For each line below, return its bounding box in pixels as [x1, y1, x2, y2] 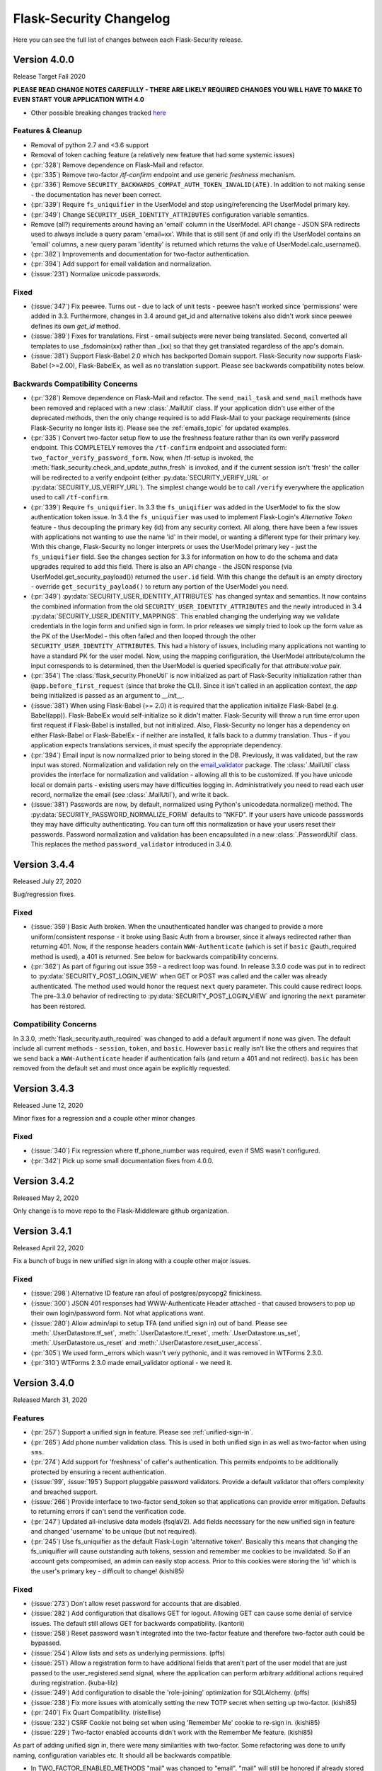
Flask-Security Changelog [13, 11, 170, 26]
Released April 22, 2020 [13, 1243, 84, 1252]
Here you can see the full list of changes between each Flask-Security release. [13, 35, 243, 44]
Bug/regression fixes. [13, 890, 76, 899]
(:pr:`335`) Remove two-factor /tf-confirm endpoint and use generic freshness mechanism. [30, 170, 296, 179]
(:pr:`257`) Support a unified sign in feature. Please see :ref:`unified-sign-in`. [30, 1428, 254, 1437]
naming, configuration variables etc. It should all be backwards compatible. [13, 1750, 233, 1760]
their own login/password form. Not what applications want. [30, 1309, 205, 1318]
